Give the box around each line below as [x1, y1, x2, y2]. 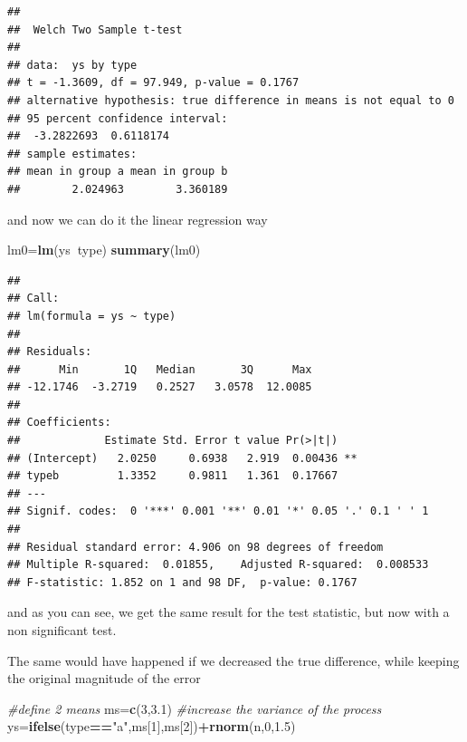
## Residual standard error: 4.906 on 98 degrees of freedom [7, 540, 384, 554]
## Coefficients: [7, 416, 111, 429]
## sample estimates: [7, 147, 138, 160]
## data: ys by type [7, 58, 138, 72]
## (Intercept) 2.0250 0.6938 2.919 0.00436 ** [7, 451, 357, 465]
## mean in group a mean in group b [7, 165, 228, 178]
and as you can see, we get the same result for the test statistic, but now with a [7, 602, 450, 622]
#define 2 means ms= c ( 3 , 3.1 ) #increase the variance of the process [7, 699, 382, 718]
